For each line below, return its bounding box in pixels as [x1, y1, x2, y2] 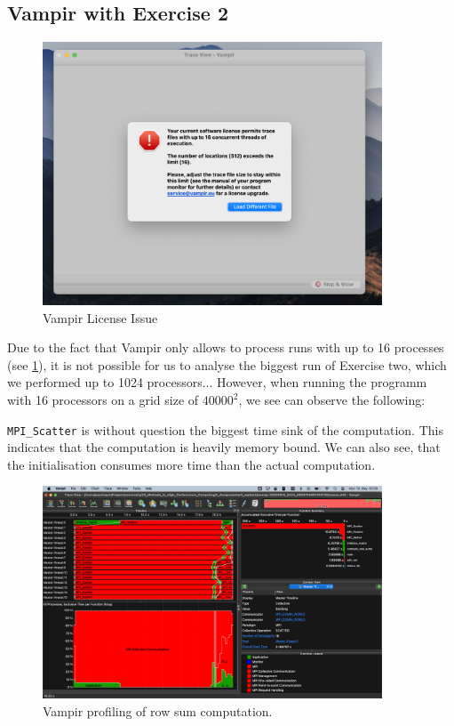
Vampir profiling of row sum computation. [43, 701, 273, 720]
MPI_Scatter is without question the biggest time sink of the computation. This [7, 420, 443, 439]
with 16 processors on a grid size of [7, 391, 199, 409]
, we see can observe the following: [238, 391, 426, 409]
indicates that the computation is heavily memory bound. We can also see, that [7, 438, 441, 456]
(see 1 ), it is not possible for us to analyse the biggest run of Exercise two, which [7, 355, 447, 374]
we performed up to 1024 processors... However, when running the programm [7, 373, 427, 391]
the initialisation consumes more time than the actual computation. [7, 455, 376, 473]
